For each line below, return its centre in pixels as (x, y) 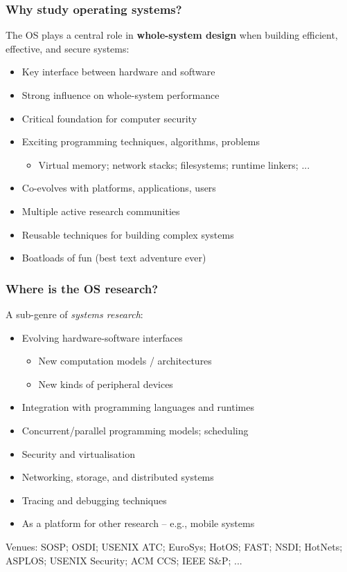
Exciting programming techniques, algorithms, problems (141, 141)
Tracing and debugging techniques (94, 500)
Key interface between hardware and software (118, 72)
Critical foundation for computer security (109, 118)
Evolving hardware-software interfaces (102, 337)
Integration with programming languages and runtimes (138, 407)
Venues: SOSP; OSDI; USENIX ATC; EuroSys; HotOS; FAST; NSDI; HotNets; (174, 546)
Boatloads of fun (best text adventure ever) (114, 258)
